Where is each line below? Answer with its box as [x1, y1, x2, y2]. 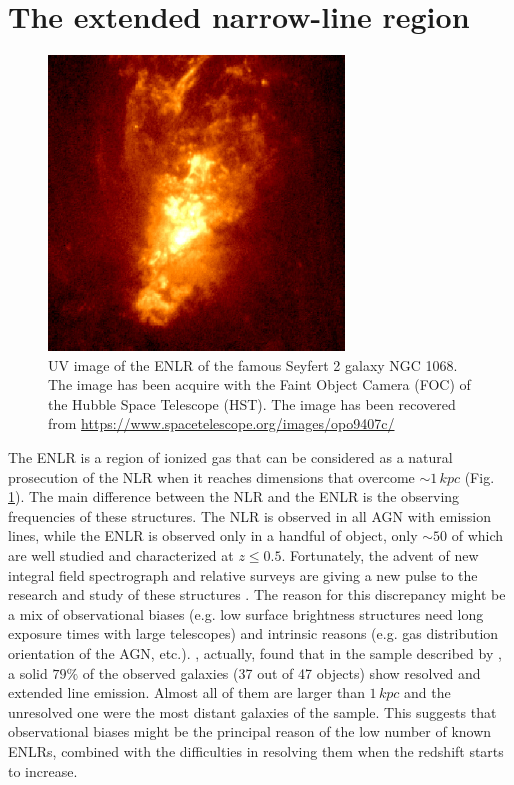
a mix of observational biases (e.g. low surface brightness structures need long [8, 603, 484, 624]
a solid [8, 662, 48, 683]
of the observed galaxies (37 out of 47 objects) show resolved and [82, 662, 481, 683]
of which [451, 525, 504, 546]
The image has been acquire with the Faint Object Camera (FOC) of [48, 374, 471, 395]
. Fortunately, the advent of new [281, 544, 479, 565]
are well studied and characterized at [8, 544, 234, 565]
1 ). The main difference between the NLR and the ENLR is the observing [8, 486, 460, 507]
